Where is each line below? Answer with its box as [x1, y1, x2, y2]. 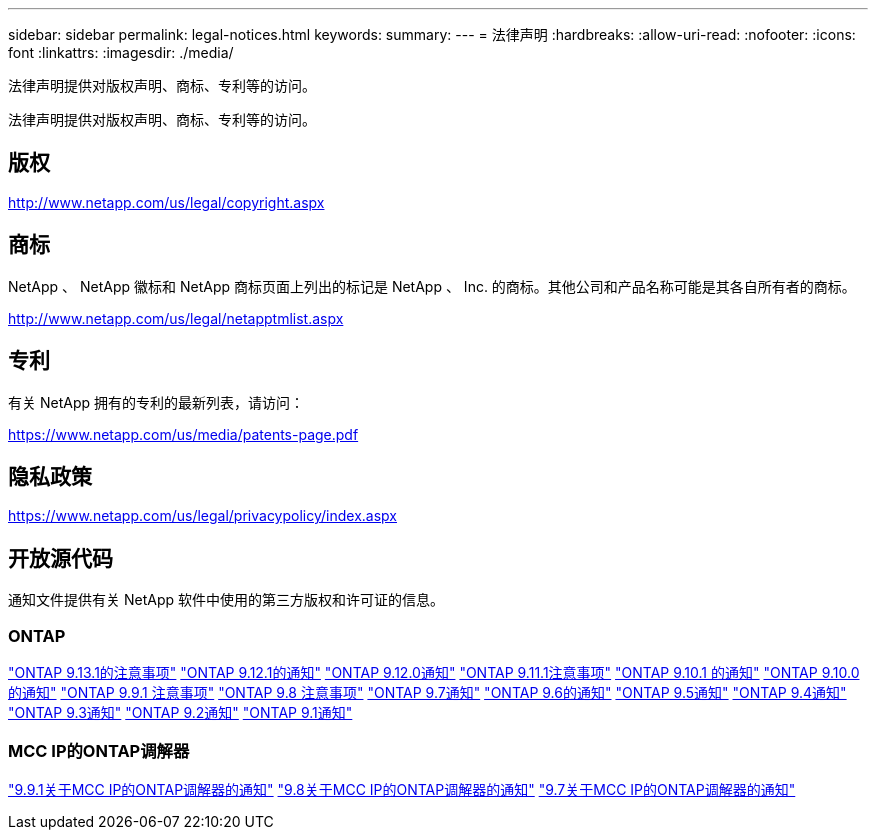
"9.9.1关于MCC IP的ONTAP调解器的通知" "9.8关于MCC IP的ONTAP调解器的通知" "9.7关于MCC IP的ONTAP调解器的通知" [8, 780, 796, 798]
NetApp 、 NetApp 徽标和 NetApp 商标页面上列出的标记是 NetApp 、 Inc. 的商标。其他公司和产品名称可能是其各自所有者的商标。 [8, 277, 856, 295]
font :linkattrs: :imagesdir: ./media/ [8, 44, 234, 61]
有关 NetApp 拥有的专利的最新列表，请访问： [8, 393, 304, 411]
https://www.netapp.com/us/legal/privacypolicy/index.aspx [8, 507, 397, 525]
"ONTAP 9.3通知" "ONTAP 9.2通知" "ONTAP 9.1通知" [8, 703, 353, 721]
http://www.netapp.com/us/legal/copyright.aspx [8, 193, 325, 211]
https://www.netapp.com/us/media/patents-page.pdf [8, 425, 359, 443]
